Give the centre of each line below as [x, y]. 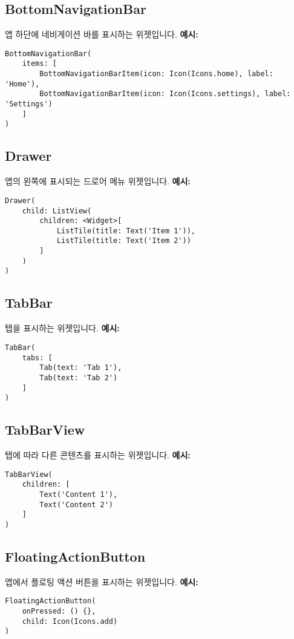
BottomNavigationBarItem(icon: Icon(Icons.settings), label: [165, 94]
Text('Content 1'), [79, 494]
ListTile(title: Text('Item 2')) [124, 241]
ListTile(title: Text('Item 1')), [126, 231]
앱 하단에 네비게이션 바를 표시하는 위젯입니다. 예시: [102, 34]
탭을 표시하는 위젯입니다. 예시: [62, 328]
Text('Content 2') [76, 504]
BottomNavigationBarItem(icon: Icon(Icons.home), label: [156, 74]
